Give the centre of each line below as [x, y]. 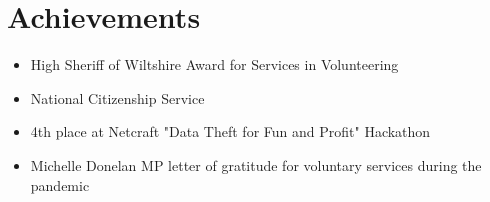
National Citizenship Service [117, 97]
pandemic [60, 184]
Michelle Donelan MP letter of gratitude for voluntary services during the [256, 164]
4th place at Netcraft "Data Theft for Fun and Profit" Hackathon [230, 131]
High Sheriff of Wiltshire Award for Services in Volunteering [214, 64]
